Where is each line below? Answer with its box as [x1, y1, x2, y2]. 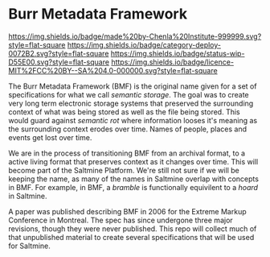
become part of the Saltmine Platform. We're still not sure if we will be [8, 165, 239, 175]
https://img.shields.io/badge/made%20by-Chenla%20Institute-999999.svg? [8, 31, 262, 41]
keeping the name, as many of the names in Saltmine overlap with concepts [8, 174, 260, 184]
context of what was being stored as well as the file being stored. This [8, 106, 240, 117]
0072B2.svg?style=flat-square [8, 48, 109, 58]
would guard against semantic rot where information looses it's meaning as [8, 115, 258, 125]
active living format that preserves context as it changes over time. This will [8, 156, 259, 166]
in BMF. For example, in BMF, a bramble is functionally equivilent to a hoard [8, 182, 259, 192]
